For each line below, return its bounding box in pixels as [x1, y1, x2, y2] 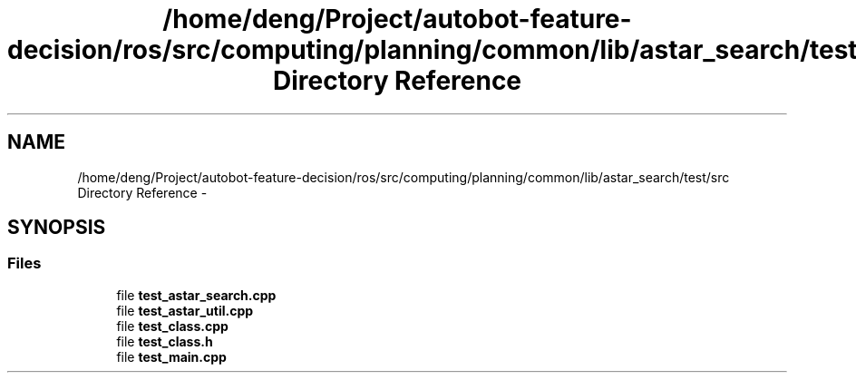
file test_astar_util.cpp [116, 302, 254, 318]
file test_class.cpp [116, 317, 229, 334]
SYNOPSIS [7, 216, 106, 239]
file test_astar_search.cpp [116, 287, 277, 303]
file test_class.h [116, 333, 213, 349]
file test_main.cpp [116, 348, 227, 365]
